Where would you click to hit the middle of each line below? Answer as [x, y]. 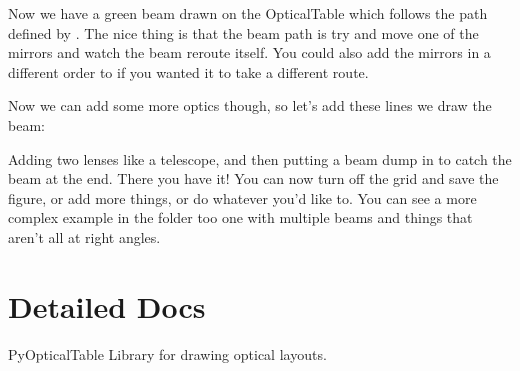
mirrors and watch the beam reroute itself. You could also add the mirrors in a [249, 52]
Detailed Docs [107, 305]
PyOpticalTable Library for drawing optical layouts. [167, 353]
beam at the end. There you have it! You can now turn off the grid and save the [253, 178]
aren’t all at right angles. [84, 236]
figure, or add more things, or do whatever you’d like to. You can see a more [242, 197]
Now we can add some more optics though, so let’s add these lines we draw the [250, 105]
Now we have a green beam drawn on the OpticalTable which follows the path [248, 13]
